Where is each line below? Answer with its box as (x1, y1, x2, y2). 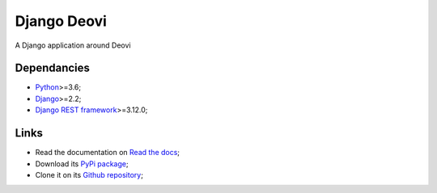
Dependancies (15, 61, 91, 75)
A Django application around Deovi (15, 40, 131, 50)
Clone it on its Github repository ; (35, 170, 143, 179)
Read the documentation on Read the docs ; (35, 148, 180, 157)
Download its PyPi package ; (35, 158, 129, 169)
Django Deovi (15, 12, 107, 30)
